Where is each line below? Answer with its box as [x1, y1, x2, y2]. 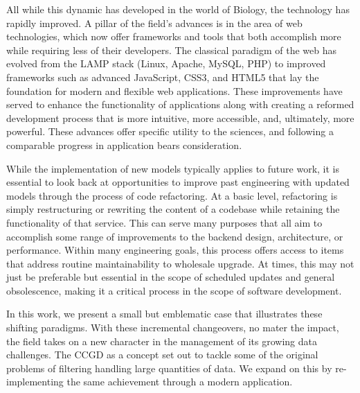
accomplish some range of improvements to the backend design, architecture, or [6, 229, 343, 243]
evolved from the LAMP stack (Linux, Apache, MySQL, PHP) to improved [6, 56, 326, 71]
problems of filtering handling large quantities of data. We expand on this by [6, 360, 332, 375]
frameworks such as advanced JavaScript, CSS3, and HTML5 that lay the [6, 69, 319, 84]
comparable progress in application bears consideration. [6, 137, 242, 152]
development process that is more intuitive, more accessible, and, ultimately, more [6, 110, 354, 125]
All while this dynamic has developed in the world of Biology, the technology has [6, 2, 350, 16]
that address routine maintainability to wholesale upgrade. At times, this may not [6, 256, 354, 270]
